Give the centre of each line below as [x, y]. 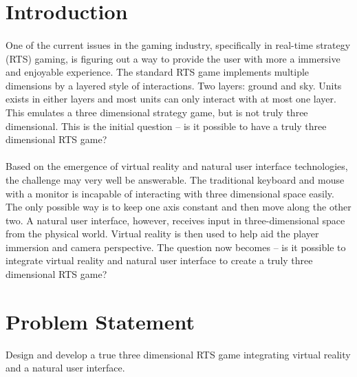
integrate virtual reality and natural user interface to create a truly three [159, 260]
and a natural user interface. [65, 368]
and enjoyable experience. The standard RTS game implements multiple [158, 72]
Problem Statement [100, 321]
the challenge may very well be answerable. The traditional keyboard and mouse [175, 179]
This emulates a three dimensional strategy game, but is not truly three [157, 112]
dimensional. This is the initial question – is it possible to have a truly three [166, 126]
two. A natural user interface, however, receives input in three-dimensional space [175, 220]
